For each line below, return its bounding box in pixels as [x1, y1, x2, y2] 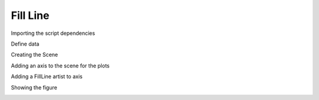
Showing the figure [11, 83, 57, 91]
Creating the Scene [11, 51, 58, 59]
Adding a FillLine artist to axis [11, 73, 83, 80]
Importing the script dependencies [11, 30, 96, 37]
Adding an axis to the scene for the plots [11, 62, 110, 69]
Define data [11, 40, 40, 47]
